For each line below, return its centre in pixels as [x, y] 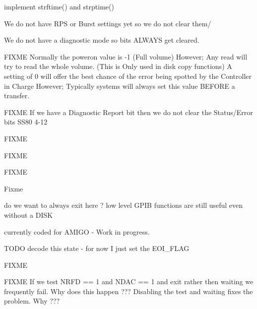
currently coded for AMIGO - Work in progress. [77, 231]
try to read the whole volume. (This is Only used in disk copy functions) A [118, 66]
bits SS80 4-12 [26, 122]
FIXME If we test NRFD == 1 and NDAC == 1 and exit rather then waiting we [129, 281]
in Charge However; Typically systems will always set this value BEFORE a [120, 86]
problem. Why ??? [32, 301]
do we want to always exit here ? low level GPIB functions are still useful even [124, 205]
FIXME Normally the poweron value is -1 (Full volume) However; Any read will [126, 56]
